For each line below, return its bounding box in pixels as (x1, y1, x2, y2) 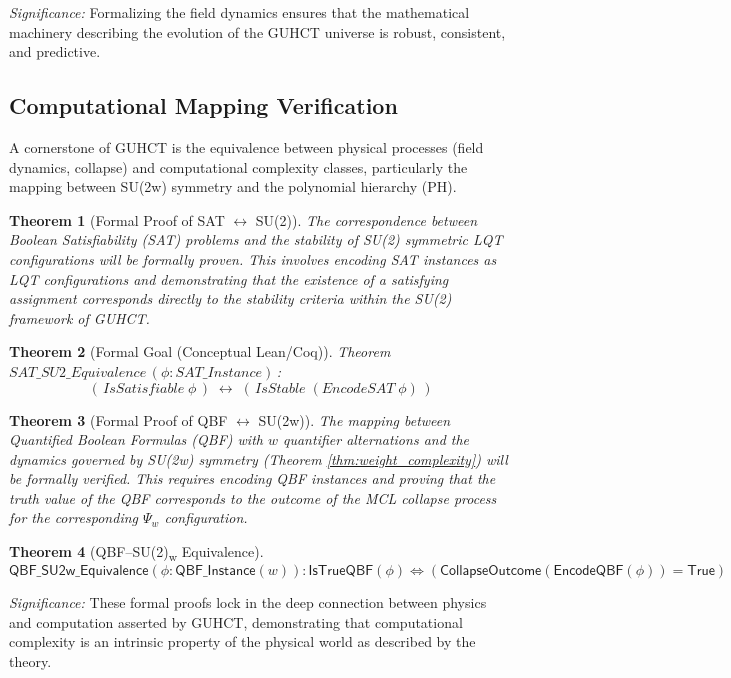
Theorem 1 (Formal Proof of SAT (9, 209, 225, 230)
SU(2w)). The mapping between (258, 409, 451, 430)
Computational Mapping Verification (9, 90, 398, 121)
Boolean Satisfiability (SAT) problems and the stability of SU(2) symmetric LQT (9, 229, 503, 250)
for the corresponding (9, 507, 138, 528)
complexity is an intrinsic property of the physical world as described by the (9, 631, 476, 652)
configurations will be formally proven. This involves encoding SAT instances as (9, 248, 497, 269)
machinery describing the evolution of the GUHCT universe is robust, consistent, (9, 21, 506, 42)
